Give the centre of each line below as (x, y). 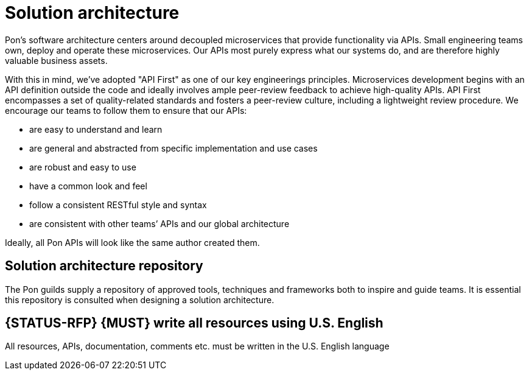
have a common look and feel (88, 186)
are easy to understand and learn (96, 129)
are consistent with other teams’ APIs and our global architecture (159, 223)
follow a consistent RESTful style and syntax (118, 205)
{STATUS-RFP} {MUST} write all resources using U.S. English (194, 323)
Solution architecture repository (104, 266)
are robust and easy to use (83, 167)
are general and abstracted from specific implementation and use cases (173, 148)
